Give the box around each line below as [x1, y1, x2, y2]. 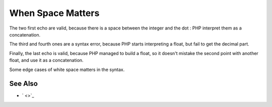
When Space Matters [9, 7, 100, 18]
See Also [9, 79, 38, 88]
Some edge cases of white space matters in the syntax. [9, 66, 125, 72]
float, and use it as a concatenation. [9, 57, 84, 63]
